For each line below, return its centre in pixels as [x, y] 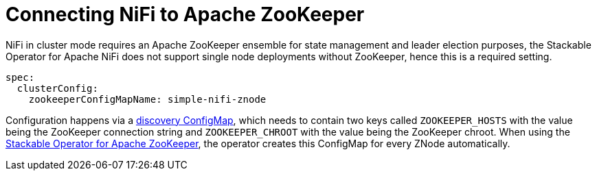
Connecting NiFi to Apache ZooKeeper [185, 14]
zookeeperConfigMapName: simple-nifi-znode [147, 99]
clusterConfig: [57, 88]
